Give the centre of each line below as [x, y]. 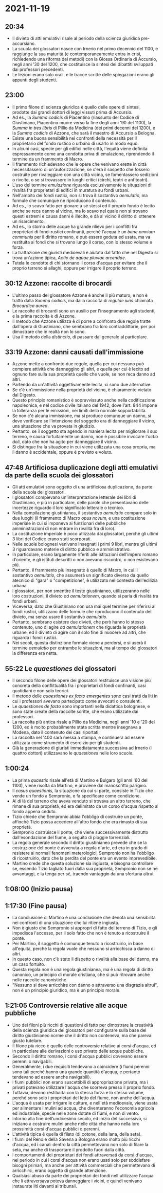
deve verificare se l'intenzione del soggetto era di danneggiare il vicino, [84, 421]
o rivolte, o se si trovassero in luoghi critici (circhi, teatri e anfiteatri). [81, 179]
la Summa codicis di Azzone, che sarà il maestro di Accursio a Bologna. [84, 133]
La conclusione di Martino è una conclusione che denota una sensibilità [84, 918]
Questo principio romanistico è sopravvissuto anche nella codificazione [84, 400]
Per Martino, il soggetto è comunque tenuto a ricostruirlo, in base [77, 944]
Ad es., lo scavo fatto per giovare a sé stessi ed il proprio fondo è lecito [83, 205]
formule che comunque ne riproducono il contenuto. [64, 200]
